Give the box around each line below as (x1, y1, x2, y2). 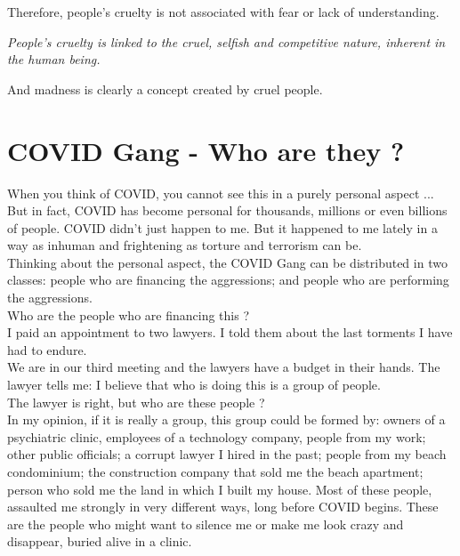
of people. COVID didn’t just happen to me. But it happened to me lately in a (7, 218, 438, 237)
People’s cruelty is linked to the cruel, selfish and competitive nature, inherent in (7, 32, 446, 51)
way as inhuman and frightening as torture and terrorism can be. (7, 236, 362, 254)
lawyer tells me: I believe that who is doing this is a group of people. (7, 375, 381, 394)
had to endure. (7, 340, 87, 359)
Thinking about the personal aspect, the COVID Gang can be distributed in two (7, 253, 448, 271)
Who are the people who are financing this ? (7, 305, 249, 324)
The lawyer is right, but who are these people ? (7, 392, 265, 411)
